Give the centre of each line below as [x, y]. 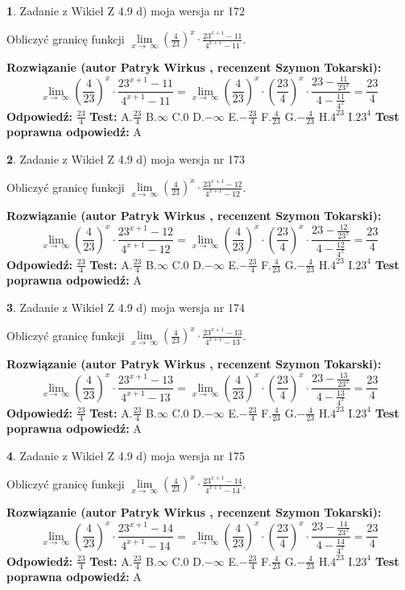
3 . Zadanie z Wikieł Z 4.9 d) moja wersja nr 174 [126, 307]
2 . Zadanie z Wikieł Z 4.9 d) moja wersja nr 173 [126, 158]
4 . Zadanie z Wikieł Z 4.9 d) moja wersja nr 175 [126, 455]
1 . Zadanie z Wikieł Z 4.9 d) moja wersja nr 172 [126, 10]
